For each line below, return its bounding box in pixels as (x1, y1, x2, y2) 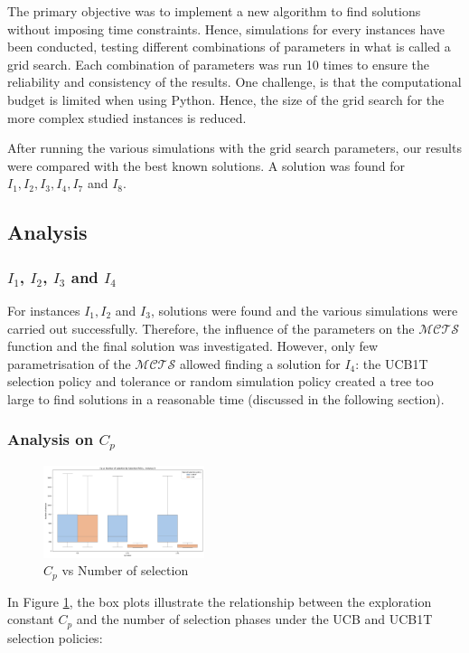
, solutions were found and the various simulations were (150, 300, 458, 319)
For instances (7, 300, 80, 319)
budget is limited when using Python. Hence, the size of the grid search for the (7, 90, 445, 109)
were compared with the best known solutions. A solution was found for (7, 156, 405, 175)
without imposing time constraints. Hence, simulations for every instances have (7, 19, 446, 38)
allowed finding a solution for (179, 354, 341, 373)
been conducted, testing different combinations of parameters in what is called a (7, 37, 451, 56)
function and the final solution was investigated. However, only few (7, 336, 379, 355)
